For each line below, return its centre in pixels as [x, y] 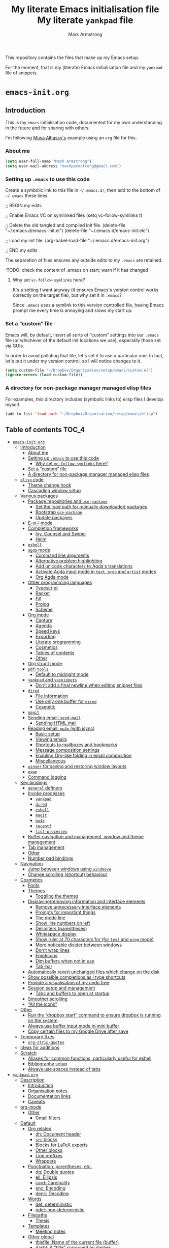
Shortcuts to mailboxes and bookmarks [76, 745]
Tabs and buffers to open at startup [72, 994]
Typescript [47, 588]
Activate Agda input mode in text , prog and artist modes [96, 572]
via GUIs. [15, 346]
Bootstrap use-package [59, 512]
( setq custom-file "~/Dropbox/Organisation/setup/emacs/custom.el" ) [79, 370]
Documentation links [49, 1096]
